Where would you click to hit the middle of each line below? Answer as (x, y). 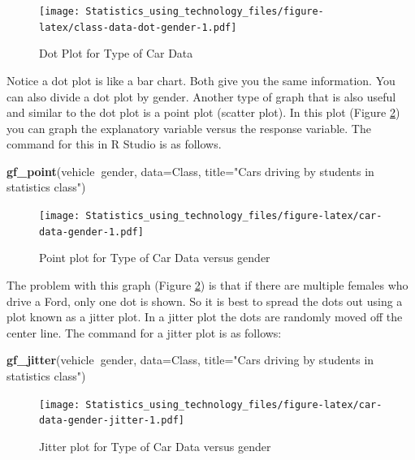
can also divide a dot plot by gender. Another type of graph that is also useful (201, 96)
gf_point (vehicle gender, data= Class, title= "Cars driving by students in (190, 171)
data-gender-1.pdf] (91, 232)
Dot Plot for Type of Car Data (116, 53)
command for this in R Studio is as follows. (114, 144)
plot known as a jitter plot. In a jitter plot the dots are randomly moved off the (205, 317)
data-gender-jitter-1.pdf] (112, 421)
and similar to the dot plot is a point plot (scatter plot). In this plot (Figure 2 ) (203, 112)
